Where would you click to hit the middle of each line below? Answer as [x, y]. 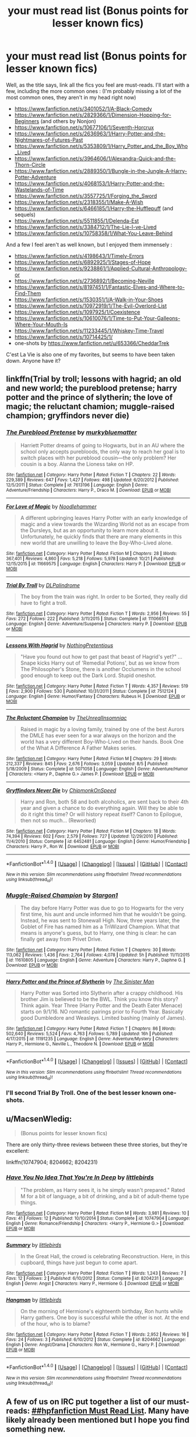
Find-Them [28, 293]
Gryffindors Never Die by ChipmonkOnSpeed [61, 790]
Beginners [27, 121]
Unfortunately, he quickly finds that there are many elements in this [101, 536]
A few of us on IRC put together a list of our [86, 1402]
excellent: [18, 1150]
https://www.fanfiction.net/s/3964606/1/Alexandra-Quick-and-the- [95, 158]
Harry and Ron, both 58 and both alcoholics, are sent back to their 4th [104, 802]
